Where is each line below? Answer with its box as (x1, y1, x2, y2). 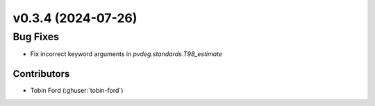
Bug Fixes (12, 30, 59, 43)
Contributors (12, 68, 70, 80)
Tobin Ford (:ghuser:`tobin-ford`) (30, 87, 124, 95)
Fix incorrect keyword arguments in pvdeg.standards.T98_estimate (30, 50, 222, 58)
